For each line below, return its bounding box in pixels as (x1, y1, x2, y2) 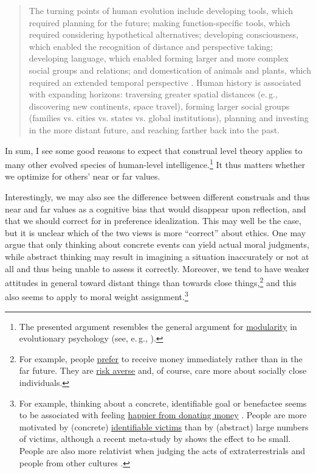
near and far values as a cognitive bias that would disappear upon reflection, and (5, 202, 306, 215)
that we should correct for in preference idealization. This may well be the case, (5, 214, 301, 227)
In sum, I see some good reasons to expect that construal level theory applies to (5, 144, 303, 156)
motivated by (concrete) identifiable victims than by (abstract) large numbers (19, 420, 309, 433)
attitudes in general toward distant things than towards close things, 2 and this (5, 275, 297, 289)
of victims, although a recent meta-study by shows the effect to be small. (19, 432, 291, 445)
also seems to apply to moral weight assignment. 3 (5, 289, 188, 303)
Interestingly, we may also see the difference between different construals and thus (5, 190, 310, 203)
